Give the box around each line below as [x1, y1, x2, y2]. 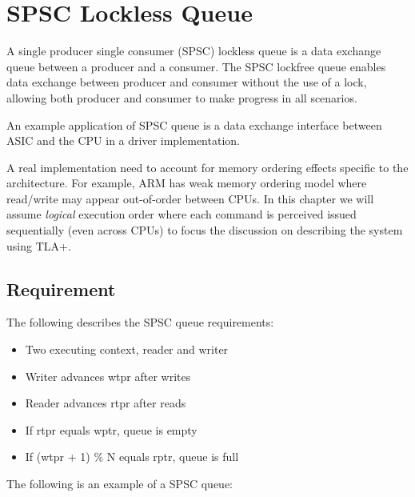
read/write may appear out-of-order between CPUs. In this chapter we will [6, 190, 374, 206]
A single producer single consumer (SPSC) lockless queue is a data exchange [6, 42, 381, 59]
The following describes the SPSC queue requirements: [6, 314, 274, 331]
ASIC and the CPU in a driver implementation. [6, 132, 240, 149]
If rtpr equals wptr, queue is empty [25, 421, 198, 438]
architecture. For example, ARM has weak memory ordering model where [6, 174, 367, 191]
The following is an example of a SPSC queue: [6, 475, 233, 492]
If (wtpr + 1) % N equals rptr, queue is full [25, 448, 239, 465]
